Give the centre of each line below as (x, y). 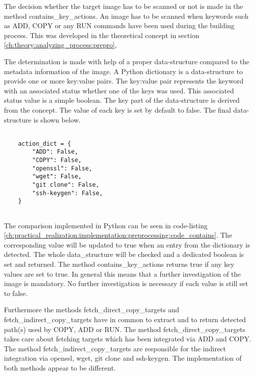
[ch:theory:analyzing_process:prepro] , (60, 45)
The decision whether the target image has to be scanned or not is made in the (124, 6)
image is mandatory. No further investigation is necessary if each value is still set (126, 283)
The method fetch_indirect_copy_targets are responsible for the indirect (115, 348)
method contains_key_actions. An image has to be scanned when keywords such (126, 16)
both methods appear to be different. (60, 368)
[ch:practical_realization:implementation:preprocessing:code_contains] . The (118, 235)
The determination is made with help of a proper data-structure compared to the (127, 61)
